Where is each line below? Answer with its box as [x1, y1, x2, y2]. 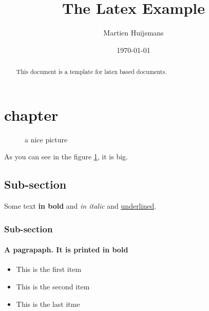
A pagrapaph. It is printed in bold [4, 244, 128, 255]
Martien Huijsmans [103, 27, 164, 38]
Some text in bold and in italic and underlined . [4, 200, 157, 211]
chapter [4, 104, 59, 125]
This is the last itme [16, 298, 80, 309]
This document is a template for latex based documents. [16, 67, 167, 76]
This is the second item [16, 281, 90, 291]
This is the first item [16, 264, 82, 275]
